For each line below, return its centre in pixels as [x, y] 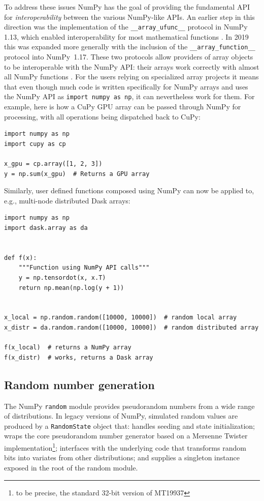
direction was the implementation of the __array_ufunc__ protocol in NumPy [126, 27]
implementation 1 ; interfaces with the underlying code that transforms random [125, 447]
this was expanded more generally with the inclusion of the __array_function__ [130, 47]
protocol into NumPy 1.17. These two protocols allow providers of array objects [129, 57]
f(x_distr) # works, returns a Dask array [79, 357]
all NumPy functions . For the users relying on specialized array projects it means [131, 77]
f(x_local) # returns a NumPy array [68, 348]
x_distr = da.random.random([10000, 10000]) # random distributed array [131, 328]
